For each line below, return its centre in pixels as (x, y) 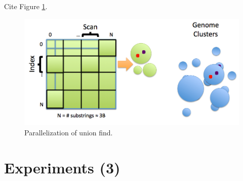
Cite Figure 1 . (26, 6)
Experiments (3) (62, 167)
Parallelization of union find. (69, 132)
